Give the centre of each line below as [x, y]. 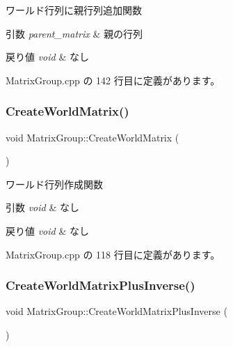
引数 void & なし [42, 207]
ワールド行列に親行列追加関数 [74, 10]
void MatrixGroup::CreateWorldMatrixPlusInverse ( [116, 311]
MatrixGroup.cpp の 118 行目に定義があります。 [113, 254]
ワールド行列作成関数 [54, 184]
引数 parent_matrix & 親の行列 [74, 33]
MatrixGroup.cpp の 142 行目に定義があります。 [113, 80]
